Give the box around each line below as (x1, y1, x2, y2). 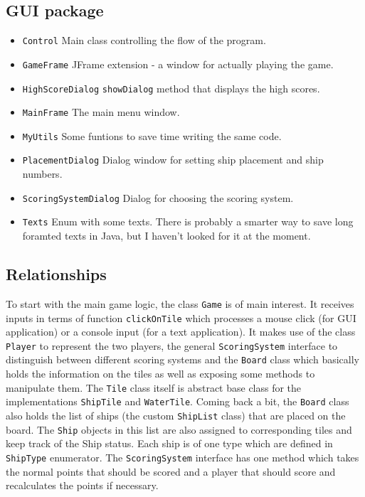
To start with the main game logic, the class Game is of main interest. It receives (6, 296, 354, 311)
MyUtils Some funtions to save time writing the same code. (22, 128, 282, 143)
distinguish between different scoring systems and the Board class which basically (6, 352, 359, 367)
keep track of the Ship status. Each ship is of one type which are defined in (6, 436, 333, 451)
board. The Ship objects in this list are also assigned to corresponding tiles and (6, 422, 352, 437)
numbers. (22, 166, 63, 181)
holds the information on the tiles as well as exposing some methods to (6, 366, 315, 381)
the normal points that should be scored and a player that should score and (6, 464, 336, 479)
